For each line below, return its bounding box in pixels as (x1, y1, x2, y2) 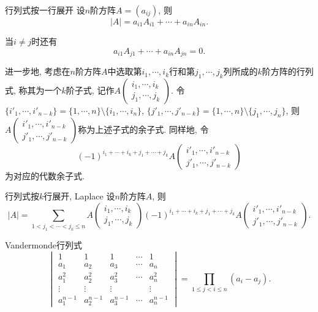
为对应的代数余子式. (5, 169, 85, 182)
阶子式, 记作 (66, 83, 115, 96)
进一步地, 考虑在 (5, 65, 70, 78)
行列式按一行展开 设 (5, 4, 85, 16)
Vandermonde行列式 (5, 239, 83, 251)
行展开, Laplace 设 (44, 190, 115, 202)
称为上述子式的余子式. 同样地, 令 (78, 122, 209, 135)
